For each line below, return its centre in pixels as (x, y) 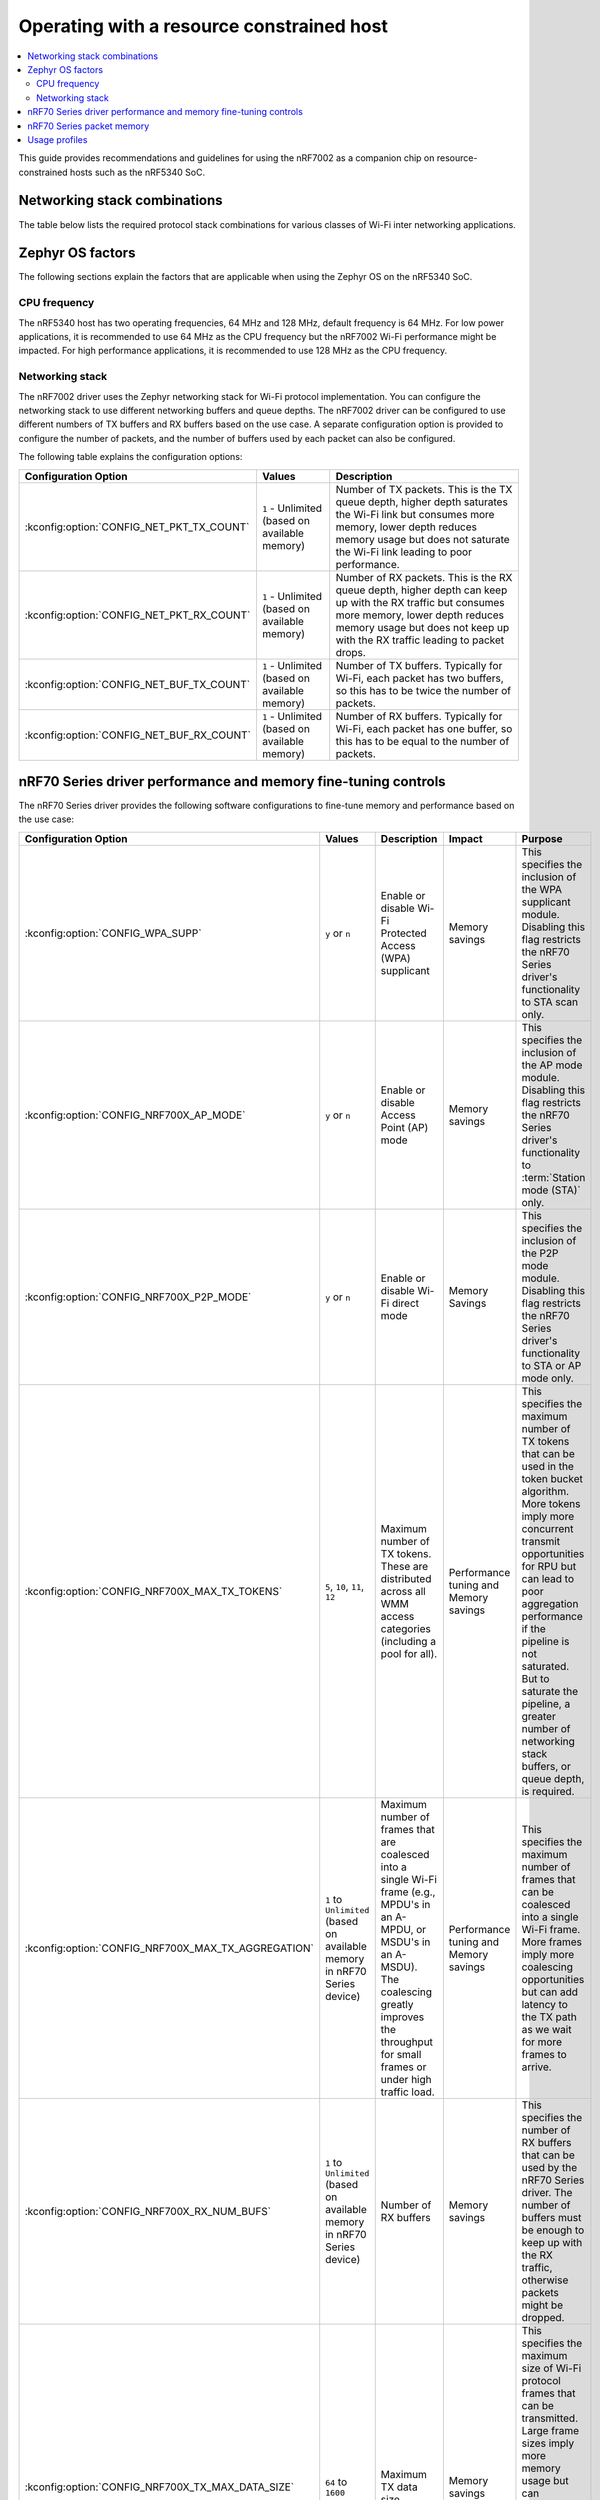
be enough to (553, 2230)
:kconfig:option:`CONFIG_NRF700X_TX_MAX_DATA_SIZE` (159, 2487)
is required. (548, 1791)
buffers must (551, 2217)
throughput (407, 2042)
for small (401, 2054)
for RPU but (549, 1566)
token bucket (552, 1478)
